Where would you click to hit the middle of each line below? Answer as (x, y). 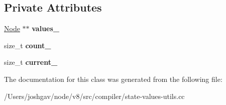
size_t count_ (28, 45)
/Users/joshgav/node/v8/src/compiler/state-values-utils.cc (94, 96)
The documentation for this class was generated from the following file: (113, 79)
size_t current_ (31, 62)
